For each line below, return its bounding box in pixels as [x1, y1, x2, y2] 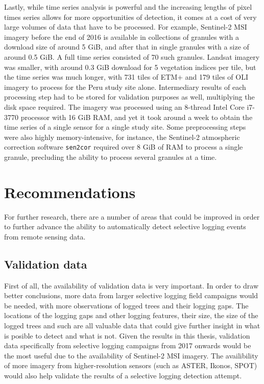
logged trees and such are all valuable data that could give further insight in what [4, 320, 260, 331]
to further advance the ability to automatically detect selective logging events [4, 221, 246, 232]
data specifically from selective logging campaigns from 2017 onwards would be [4, 340, 251, 351]
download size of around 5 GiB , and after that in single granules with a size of [4, 41, 249, 52]
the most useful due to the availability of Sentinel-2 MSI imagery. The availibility [4, 350, 258, 361]
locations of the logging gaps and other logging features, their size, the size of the [4, 310, 258, 321]
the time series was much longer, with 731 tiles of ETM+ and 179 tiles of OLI [4, 71, 248, 82]
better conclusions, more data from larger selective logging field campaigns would [4, 290, 258, 301]
